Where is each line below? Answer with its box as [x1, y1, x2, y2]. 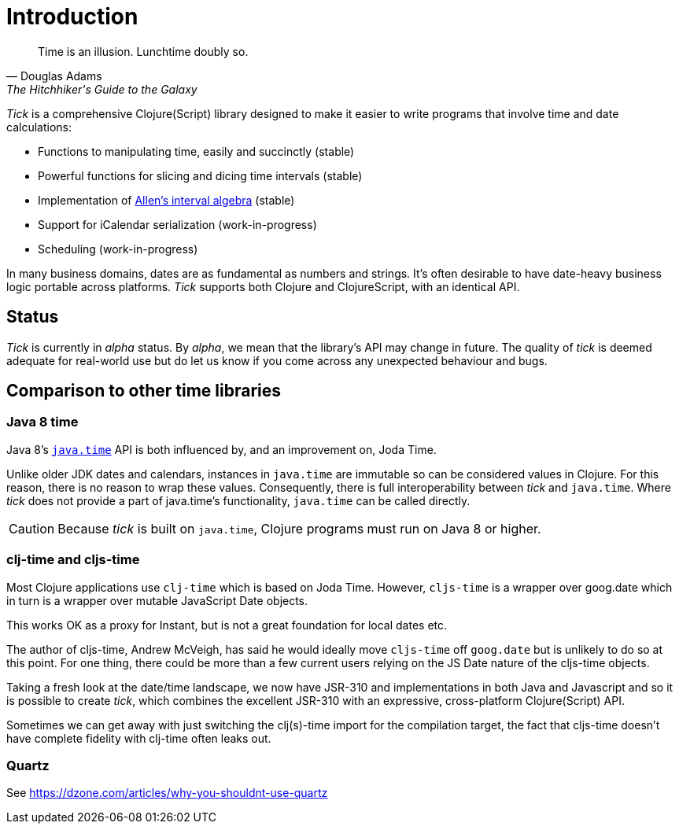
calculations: [6, 120, 72, 134]
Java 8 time [6, 414, 79, 430]
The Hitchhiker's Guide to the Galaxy [6, 82, 197, 96]
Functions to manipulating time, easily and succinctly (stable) [38, 144, 355, 158]
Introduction [6, 3, 138, 30]
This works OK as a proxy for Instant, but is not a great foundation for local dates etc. [6, 618, 448, 632]
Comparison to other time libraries [6, 381, 282, 401]
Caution [9, 520, 55, 537]
